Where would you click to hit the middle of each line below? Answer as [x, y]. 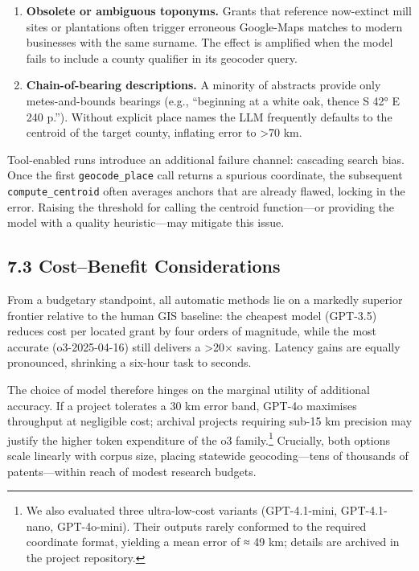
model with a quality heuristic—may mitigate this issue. [146, 222]
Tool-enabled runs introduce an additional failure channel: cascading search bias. [206, 159]
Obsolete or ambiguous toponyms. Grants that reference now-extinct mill [219, 10]
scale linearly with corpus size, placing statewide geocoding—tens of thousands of [208, 456]
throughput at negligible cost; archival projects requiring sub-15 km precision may [210, 421]
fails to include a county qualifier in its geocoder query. [162, 58]
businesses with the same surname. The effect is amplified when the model [209, 42]
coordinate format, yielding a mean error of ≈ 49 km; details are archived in [213, 542]
